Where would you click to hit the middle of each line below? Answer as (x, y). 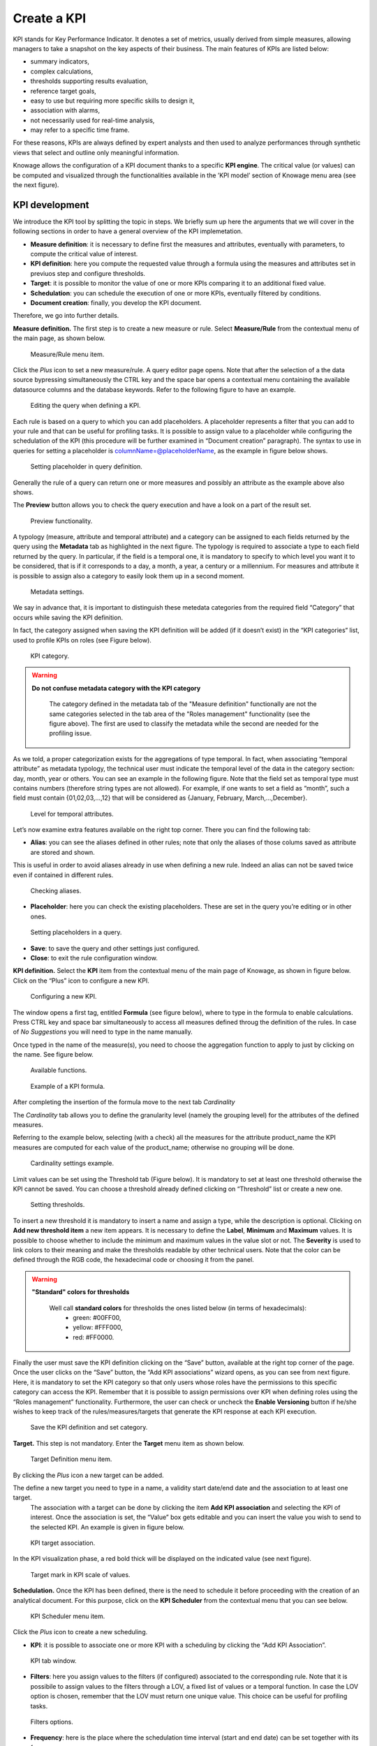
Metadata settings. (57, 592)
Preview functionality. (61, 521)
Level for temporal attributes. (72, 814)
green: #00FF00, (97, 1317)
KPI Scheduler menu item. (68, 1616)
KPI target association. (63, 1543)
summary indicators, (60, 61)
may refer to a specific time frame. (80, 130)
